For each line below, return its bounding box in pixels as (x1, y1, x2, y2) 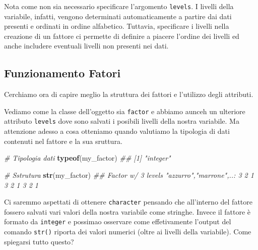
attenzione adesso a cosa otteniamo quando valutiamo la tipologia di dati (4, 126, 230, 136)
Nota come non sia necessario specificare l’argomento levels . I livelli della (4, 1, 234, 11)
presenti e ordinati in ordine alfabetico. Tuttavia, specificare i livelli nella (4, 21, 229, 31)
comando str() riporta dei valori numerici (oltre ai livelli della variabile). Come (4, 226, 251, 237)
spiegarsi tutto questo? (4, 236, 74, 246)
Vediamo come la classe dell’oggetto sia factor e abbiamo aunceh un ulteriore (4, 106, 245, 116)
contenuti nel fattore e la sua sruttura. (4, 135, 122, 146)
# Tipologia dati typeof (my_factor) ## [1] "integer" (4, 153, 171, 163)
